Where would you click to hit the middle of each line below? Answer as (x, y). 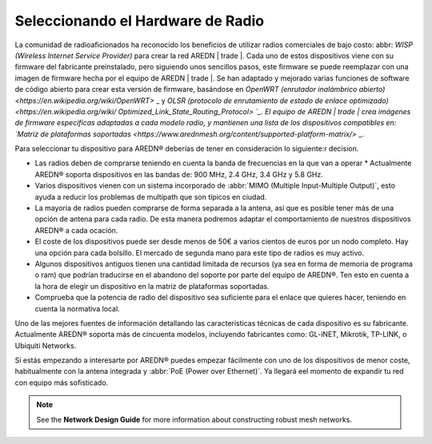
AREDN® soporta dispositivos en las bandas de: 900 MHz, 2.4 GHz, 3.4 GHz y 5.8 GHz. (179, 174)
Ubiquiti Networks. (46, 345)
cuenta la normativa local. (77, 308)
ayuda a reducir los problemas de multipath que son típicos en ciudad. (151, 196)
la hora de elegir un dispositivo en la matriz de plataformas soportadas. (152, 286)
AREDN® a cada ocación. (76, 230)
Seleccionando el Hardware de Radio (139, 21)
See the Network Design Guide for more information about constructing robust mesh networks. (194, 419)
